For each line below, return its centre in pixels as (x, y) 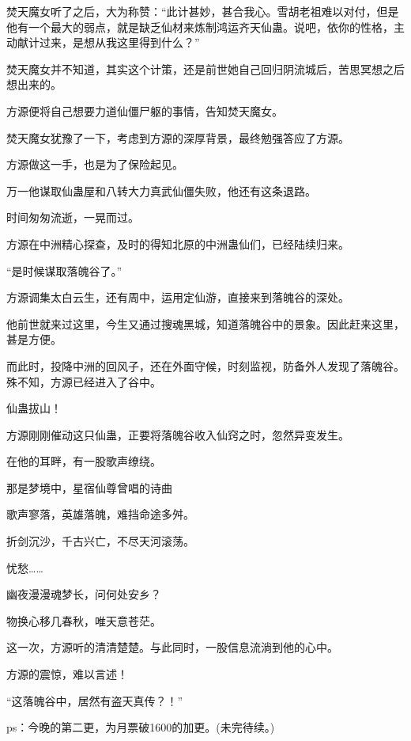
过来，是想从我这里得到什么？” (119, 42)
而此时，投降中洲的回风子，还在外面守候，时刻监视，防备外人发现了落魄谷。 (205, 365)
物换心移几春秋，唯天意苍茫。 (84, 620)
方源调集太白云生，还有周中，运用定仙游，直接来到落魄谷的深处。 (178, 297)
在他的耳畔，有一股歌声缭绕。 (84, 461)
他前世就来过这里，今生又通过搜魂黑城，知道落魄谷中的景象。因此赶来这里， (205, 323)
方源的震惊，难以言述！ (67, 674)
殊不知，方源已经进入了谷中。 (84, 381)
